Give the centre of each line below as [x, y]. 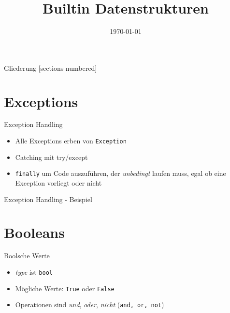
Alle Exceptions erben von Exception [71, 141]
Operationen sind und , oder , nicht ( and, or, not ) [90, 305]
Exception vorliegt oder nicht [58, 182]
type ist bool [34, 272]
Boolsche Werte [27, 256]
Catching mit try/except [51, 157]
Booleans [34, 232]
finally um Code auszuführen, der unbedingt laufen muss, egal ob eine [121, 173]
